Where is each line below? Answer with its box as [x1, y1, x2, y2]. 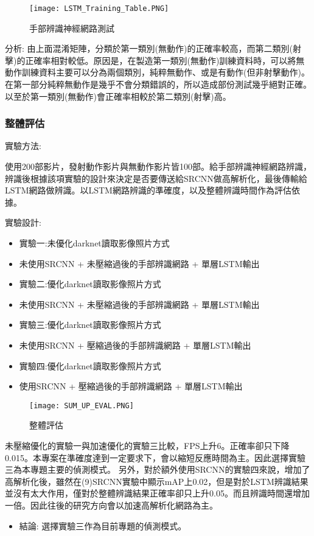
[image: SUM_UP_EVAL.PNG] [29, 401, 134, 410]
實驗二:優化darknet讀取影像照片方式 [19, 277, 161, 290]
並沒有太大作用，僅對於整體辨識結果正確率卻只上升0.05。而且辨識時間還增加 [5, 487, 310, 499]
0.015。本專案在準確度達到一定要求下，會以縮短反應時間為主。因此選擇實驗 [5, 451, 305, 464]
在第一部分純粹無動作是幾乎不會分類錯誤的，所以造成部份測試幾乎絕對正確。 [5, 78, 312, 91]
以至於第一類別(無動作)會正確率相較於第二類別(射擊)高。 [5, 89, 231, 102]
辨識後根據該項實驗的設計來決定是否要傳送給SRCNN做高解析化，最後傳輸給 [5, 172, 307, 184]
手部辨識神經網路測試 [29, 21, 114, 34]
